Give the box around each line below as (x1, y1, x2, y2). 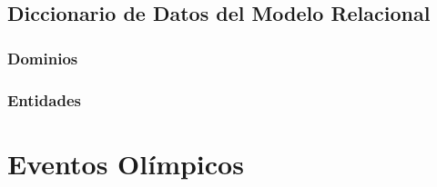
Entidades (7, 88, 81, 111)
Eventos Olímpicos (7, 144, 244, 182)
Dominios (7, 46, 78, 69)
